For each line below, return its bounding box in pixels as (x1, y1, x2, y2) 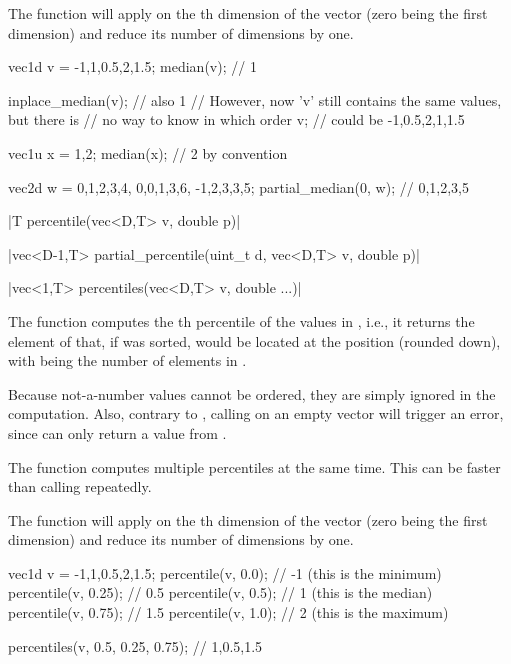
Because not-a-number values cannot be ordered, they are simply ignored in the (8, 383, 496, 404)
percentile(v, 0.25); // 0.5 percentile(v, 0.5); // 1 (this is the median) (8, 582, 433, 603)
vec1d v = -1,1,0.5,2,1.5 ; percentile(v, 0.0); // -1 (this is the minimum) (8, 562, 442, 583)
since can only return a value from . (8, 422, 227, 443)
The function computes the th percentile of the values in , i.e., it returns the (8, 310, 475, 331)
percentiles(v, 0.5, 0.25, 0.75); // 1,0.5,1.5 (8, 635, 263, 656)
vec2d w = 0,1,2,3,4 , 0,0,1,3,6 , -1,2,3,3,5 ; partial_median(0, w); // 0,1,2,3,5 (8, 176, 469, 197)
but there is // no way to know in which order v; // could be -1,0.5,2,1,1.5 (8, 109, 465, 130)
